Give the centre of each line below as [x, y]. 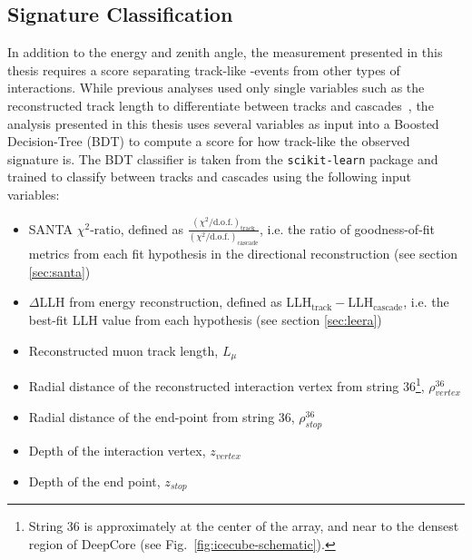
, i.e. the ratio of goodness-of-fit [347, 228]
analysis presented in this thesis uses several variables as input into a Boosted [223, 123]
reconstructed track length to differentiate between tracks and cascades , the [221, 105]
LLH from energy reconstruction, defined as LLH [176, 302]
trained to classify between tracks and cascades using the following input [210, 177]
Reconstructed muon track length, [123, 350]
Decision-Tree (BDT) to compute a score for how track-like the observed [209, 141]
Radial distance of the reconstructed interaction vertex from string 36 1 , [226, 384]
